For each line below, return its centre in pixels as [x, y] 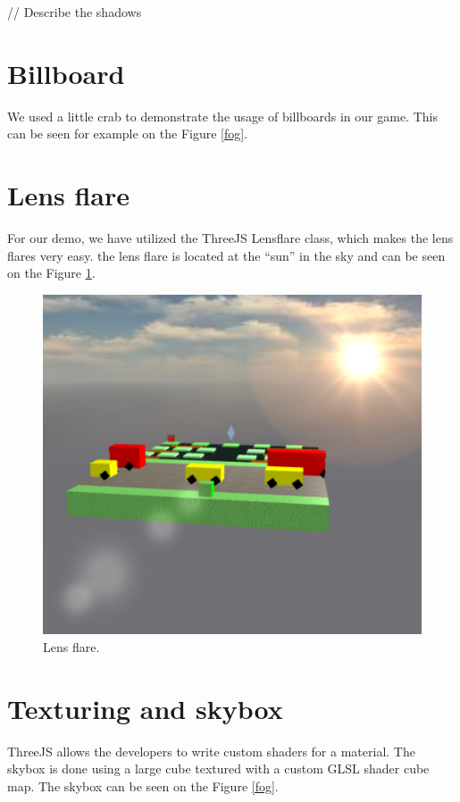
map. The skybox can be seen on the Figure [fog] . [143, 785]
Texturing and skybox [145, 708]
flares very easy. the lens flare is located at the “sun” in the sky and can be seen [226, 255]
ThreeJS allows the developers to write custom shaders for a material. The [211, 751]
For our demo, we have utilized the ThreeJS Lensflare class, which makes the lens [230, 238]
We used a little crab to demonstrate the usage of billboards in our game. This [222, 116]
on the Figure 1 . [51, 273]
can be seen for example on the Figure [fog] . [128, 134]
